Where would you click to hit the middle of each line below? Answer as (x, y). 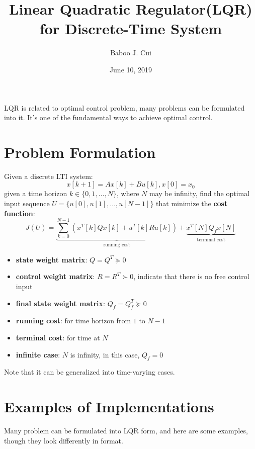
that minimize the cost (192, 203)
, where (128, 193)
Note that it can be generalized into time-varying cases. (90, 372)
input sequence (27, 203)
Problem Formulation (80, 152)
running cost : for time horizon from (73, 321)
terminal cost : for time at (58, 337)
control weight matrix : (55, 276)
